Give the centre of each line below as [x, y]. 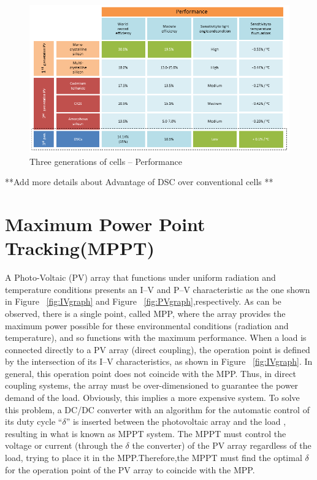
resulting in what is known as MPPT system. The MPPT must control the [146, 433]
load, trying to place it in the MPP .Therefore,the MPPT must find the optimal [154, 458]
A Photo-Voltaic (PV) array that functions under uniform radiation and [140, 277]
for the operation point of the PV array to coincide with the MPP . [130, 469]
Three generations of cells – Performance [106, 161]
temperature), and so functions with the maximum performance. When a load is [156, 337]
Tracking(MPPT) [80, 248]
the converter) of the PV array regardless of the [222, 445]
